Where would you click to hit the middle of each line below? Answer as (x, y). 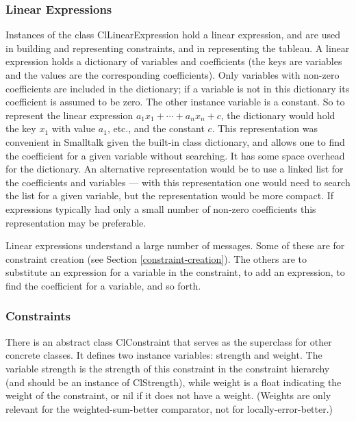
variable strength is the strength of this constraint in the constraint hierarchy (168, 368)
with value (74, 128)
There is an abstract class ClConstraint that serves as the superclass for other (169, 341)
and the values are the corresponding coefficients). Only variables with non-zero (173, 75)
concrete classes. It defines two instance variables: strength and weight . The (164, 355)
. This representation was (265, 128)
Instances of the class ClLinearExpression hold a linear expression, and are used (173, 35)
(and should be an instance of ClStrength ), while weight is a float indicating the (174, 382)
